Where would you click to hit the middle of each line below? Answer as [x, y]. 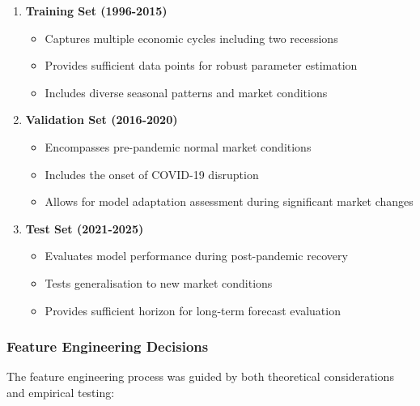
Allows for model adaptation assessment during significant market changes [229, 201]
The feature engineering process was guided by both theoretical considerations [200, 376]
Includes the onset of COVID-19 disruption [152, 174]
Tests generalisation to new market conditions [159, 282]
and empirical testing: [61, 392]
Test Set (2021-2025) [85, 228]
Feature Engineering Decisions [108, 346]
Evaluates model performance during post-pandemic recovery [196, 256]
